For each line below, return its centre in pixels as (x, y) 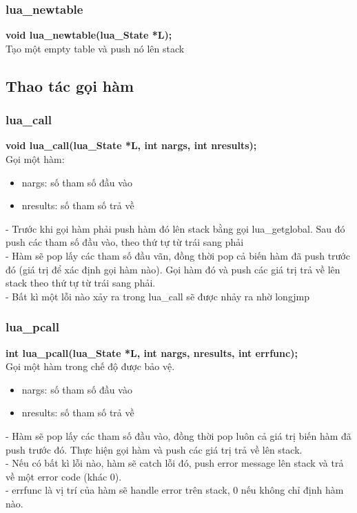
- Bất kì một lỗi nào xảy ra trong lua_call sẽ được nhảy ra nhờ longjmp (158, 296)
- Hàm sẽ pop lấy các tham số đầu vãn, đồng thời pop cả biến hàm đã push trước (178, 255)
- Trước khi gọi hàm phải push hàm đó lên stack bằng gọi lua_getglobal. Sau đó (175, 228)
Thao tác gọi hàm (70, 85)
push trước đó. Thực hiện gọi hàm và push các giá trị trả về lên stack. (154, 449)
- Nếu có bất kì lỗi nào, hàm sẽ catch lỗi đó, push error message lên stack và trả (175, 463)
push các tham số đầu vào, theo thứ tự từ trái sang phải (125, 242)
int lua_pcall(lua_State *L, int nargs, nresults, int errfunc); (152, 352)
